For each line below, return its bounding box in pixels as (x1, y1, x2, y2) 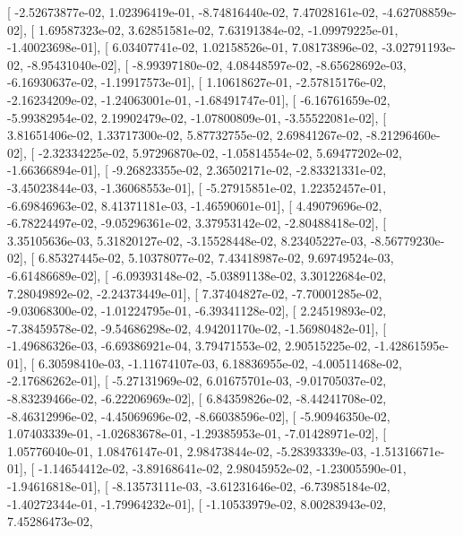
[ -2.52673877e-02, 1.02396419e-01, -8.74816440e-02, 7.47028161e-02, (7, 3, 379, 21)
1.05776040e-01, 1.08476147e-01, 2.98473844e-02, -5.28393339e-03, (7, 441, 367, 460)
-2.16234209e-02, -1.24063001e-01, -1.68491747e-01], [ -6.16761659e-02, (7, 90, 390, 108)
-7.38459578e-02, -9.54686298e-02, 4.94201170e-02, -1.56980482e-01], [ (7, 318, 387, 337)
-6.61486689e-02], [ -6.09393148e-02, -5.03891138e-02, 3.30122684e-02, (7, 265, 387, 284)
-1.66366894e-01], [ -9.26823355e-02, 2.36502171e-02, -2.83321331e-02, (7, 160, 387, 179)
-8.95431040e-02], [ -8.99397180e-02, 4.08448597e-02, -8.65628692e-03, (27, 55, 407, 73)
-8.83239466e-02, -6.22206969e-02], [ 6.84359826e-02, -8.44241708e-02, (7, 389, 387, 408)
